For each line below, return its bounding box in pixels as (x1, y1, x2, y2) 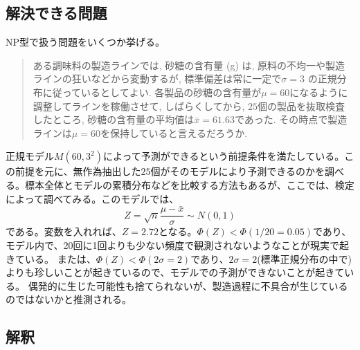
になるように (289, 84, 348, 99)
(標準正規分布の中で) (257, 251, 352, 266)
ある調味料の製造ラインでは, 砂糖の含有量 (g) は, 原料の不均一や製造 (33, 57, 345, 72)
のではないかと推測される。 (6, 292, 132, 306)
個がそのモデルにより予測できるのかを (150, 164, 325, 178)
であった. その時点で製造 (234, 112, 348, 127)
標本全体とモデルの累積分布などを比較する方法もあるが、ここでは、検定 (24, 177, 354, 192)
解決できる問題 (6, 2, 107, 24)
